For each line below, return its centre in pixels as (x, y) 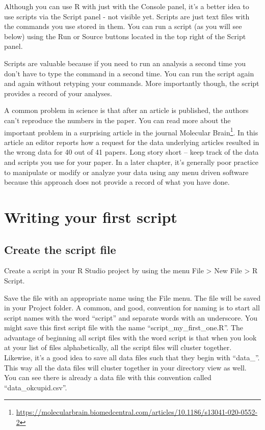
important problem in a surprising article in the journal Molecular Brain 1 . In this (131, 131)
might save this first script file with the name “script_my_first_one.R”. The (124, 327)
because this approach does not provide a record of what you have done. (117, 182)
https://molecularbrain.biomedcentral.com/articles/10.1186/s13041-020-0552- (137, 412)
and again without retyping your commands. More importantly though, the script (132, 83)
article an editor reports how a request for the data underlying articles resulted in (132, 142)
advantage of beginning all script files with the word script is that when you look (130, 337)
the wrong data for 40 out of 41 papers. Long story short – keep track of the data (131, 152)
